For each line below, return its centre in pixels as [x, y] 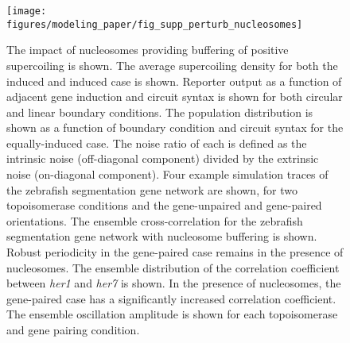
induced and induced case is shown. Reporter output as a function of [174, 81]
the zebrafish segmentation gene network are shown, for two [152, 189]
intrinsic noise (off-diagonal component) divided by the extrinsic [163, 158]
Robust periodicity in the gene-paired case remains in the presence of [175, 252]
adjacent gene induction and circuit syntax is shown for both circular [175, 96]
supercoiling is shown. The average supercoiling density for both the [172, 65]
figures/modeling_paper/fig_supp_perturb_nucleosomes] [155, 24]
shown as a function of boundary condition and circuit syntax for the [175, 127]
